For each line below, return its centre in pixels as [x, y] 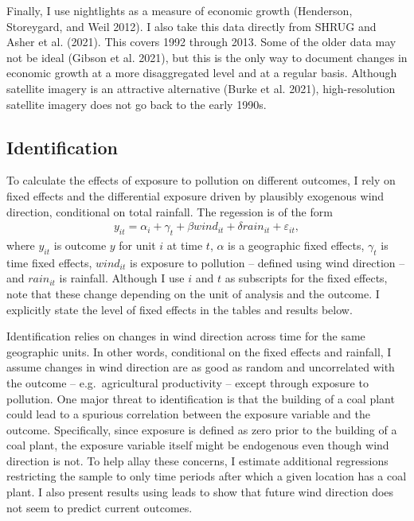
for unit [137, 245]
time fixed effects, [49, 262]
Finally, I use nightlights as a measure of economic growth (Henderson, [180, 10]
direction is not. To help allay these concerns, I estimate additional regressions [197, 460]
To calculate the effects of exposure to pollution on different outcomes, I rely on [201, 180]
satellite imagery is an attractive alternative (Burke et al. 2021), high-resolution [201, 88]
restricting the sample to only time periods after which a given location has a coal [207, 476]
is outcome [80, 245]
